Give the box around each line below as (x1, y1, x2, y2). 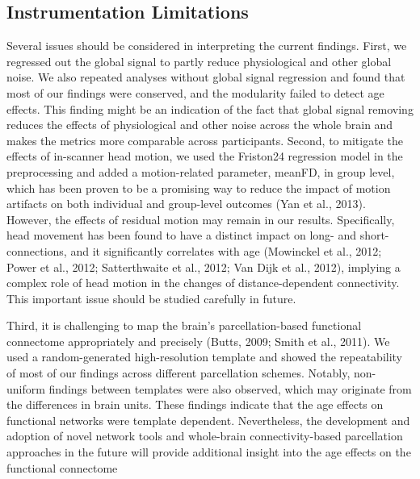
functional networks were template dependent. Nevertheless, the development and (6, 411, 410, 428)
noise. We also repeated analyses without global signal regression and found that (6, 69, 405, 85)
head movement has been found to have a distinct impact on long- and (6, 227, 356, 244)
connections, (6, 242, 67, 259)
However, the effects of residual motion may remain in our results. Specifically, (6, 210, 395, 227)
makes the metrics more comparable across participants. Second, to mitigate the (6, 131, 403, 148)
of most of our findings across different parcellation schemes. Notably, (6, 364, 351, 381)
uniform (6, 380, 45, 397)
